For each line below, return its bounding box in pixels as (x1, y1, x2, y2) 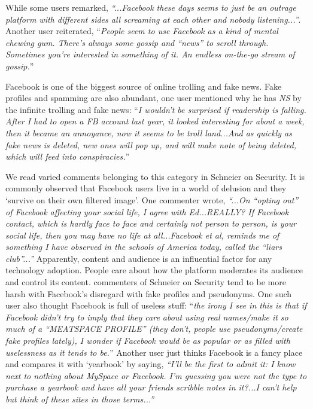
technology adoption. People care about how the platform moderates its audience (5, 264, 303, 276)
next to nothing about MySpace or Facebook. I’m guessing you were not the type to (5, 369, 307, 381)
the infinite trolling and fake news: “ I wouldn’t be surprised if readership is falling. (5, 103, 306, 115)
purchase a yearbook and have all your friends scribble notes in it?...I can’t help (5, 381, 297, 393)
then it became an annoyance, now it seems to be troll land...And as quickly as (5, 126, 292, 139)
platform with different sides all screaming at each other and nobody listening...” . (5, 13, 301, 25)
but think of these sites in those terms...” (5, 393, 154, 405)
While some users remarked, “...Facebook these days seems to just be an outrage (5, 1, 296, 13)
